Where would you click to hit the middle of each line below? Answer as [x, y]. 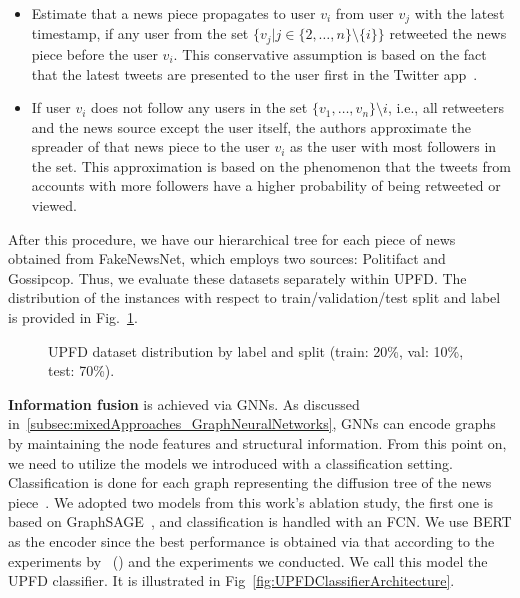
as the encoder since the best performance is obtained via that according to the [251, 540]
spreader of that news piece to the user [150, 146]
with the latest [459, 13]
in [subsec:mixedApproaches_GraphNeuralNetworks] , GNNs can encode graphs [252, 423]
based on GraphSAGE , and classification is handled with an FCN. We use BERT [260, 521]
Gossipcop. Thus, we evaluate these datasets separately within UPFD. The [237, 277]
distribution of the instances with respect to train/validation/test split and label [254, 297]
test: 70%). [81, 370]
